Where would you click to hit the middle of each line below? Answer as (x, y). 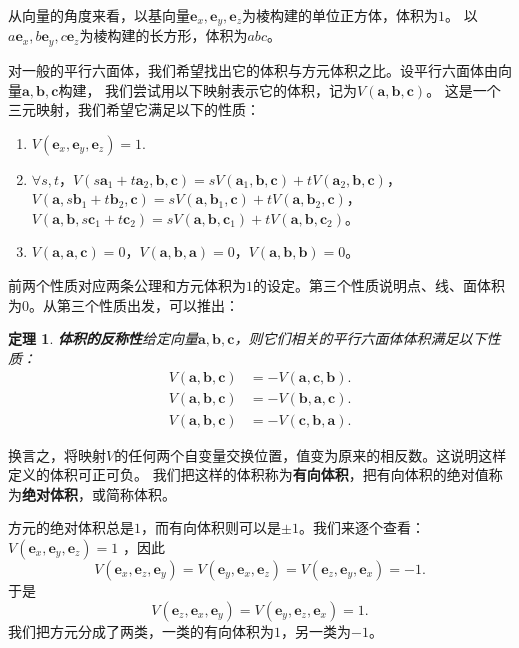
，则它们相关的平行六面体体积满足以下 (360, 338)
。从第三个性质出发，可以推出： (134, 304)
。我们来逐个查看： (361, 527)
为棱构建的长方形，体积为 (163, 35)
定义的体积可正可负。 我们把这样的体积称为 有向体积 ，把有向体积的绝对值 (248, 474)
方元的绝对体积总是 (71, 527)
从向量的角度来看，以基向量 (99, 15)
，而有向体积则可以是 (211, 527)
